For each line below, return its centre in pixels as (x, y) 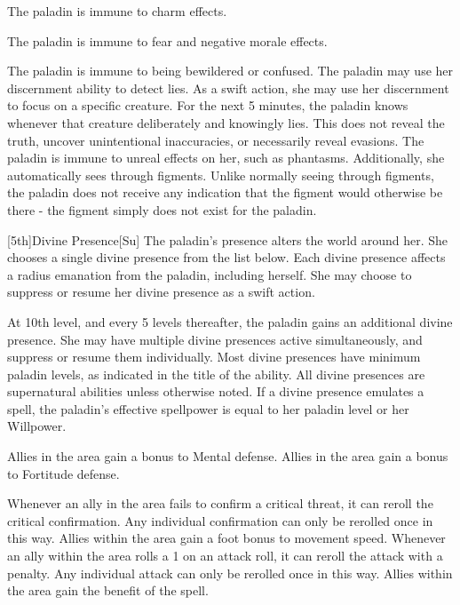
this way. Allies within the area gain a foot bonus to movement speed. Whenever (226, 538)
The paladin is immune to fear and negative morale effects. (167, 40)
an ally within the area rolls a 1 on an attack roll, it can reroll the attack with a (225, 556)
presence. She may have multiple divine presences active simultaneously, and (215, 339)
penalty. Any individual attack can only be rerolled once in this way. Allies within (230, 573)
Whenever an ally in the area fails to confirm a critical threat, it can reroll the (220, 503)
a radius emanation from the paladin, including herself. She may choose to (210, 274)
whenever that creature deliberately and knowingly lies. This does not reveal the (226, 122)
